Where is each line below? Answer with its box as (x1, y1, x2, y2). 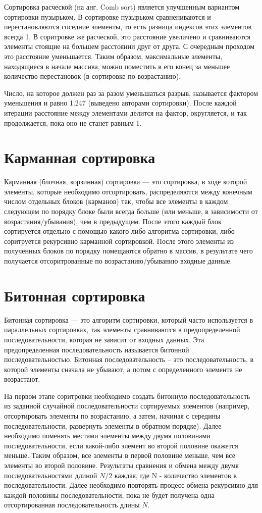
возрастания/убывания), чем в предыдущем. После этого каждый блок (4, 216, 222, 226)
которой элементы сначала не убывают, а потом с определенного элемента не (4, 364, 242, 374)
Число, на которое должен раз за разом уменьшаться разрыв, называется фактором (4, 87, 258, 98)
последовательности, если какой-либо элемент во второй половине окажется (4, 440, 238, 450)
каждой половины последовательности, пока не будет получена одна (4, 489, 215, 500)
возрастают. (4, 374, 40, 384)
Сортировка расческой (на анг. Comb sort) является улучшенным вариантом (4, 2, 240, 12)
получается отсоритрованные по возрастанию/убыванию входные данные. (4, 255, 232, 266)
